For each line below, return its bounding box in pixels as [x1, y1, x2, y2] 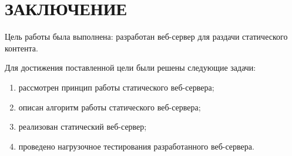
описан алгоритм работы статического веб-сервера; [18, 100, 201, 113]
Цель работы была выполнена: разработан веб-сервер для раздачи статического [5, 30, 288, 43]
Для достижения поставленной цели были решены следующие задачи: [5, 61, 256, 74]
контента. [5, 41, 38, 54]
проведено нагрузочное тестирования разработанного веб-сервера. [18, 140, 254, 152]
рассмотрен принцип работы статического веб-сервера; [18, 81, 214, 93]
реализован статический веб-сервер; [18, 120, 147, 133]
